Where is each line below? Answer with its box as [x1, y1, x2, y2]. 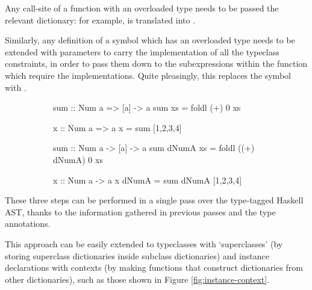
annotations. [5, 217, 51, 230]
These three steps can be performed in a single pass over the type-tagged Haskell [5, 194, 304, 206]
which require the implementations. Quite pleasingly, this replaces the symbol [5, 69, 291, 81]
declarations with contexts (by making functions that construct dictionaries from [5, 261, 303, 274]
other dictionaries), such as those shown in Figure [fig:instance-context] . [5, 273, 270, 285]
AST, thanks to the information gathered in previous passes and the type [5, 205, 276, 218]
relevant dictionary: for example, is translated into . [5, 13, 196, 26]
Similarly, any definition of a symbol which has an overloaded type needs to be [5, 34, 295, 46]
